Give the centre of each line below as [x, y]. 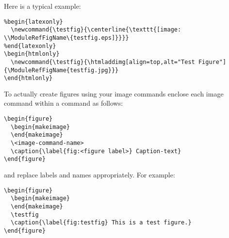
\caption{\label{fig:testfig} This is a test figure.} [101, 223]
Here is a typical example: [42, 6]
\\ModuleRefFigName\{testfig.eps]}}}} [66, 38]
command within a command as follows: [64, 103]
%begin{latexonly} [33, 22]
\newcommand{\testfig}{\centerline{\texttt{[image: [96, 30]
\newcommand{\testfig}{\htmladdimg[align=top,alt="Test [103, 62]
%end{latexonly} [30, 46]
